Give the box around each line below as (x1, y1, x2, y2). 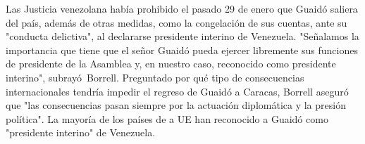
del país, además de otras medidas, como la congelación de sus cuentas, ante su (6, 15, 347, 30)
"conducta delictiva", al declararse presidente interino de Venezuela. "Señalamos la (6, 29, 359, 44)
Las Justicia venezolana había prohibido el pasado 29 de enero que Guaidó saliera (6, 1, 358, 15)
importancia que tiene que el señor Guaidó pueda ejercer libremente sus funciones (6, 42, 358, 57)
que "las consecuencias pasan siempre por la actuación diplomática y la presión (6, 98, 346, 112)
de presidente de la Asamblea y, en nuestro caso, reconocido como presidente (6, 56, 336, 71)
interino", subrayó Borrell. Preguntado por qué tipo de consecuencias (6, 70, 304, 84)
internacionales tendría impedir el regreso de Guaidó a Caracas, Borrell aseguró (6, 84, 349, 98)
